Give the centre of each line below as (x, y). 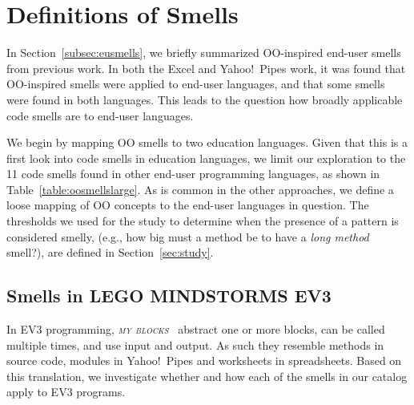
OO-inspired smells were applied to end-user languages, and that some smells (196, 84)
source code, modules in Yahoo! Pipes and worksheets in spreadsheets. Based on (204, 360)
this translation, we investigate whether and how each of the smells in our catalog (207, 376)
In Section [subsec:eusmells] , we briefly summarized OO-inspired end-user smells (204, 53)
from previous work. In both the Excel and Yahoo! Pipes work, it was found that (206, 68)
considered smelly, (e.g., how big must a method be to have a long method (188, 236)
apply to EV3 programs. (66, 392)
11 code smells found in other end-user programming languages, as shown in (193, 174)
